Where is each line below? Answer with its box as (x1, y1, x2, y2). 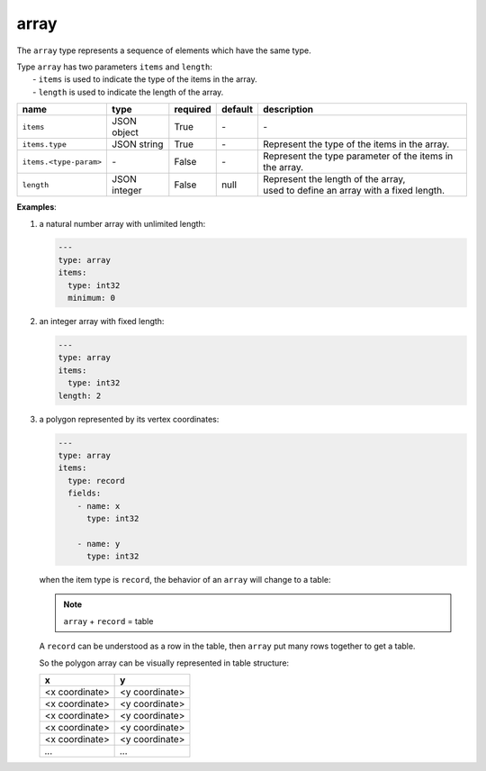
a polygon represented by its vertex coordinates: (39, 413, 220, 424)
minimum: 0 (67, 293, 116, 304)
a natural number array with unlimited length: (39, 218, 206, 229)
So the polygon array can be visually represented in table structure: (39, 658, 290, 668)
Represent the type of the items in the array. (262, 138, 450, 150)
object (112, 126, 139, 139)
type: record (67, 476, 125, 485)
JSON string (112, 138, 164, 150)
